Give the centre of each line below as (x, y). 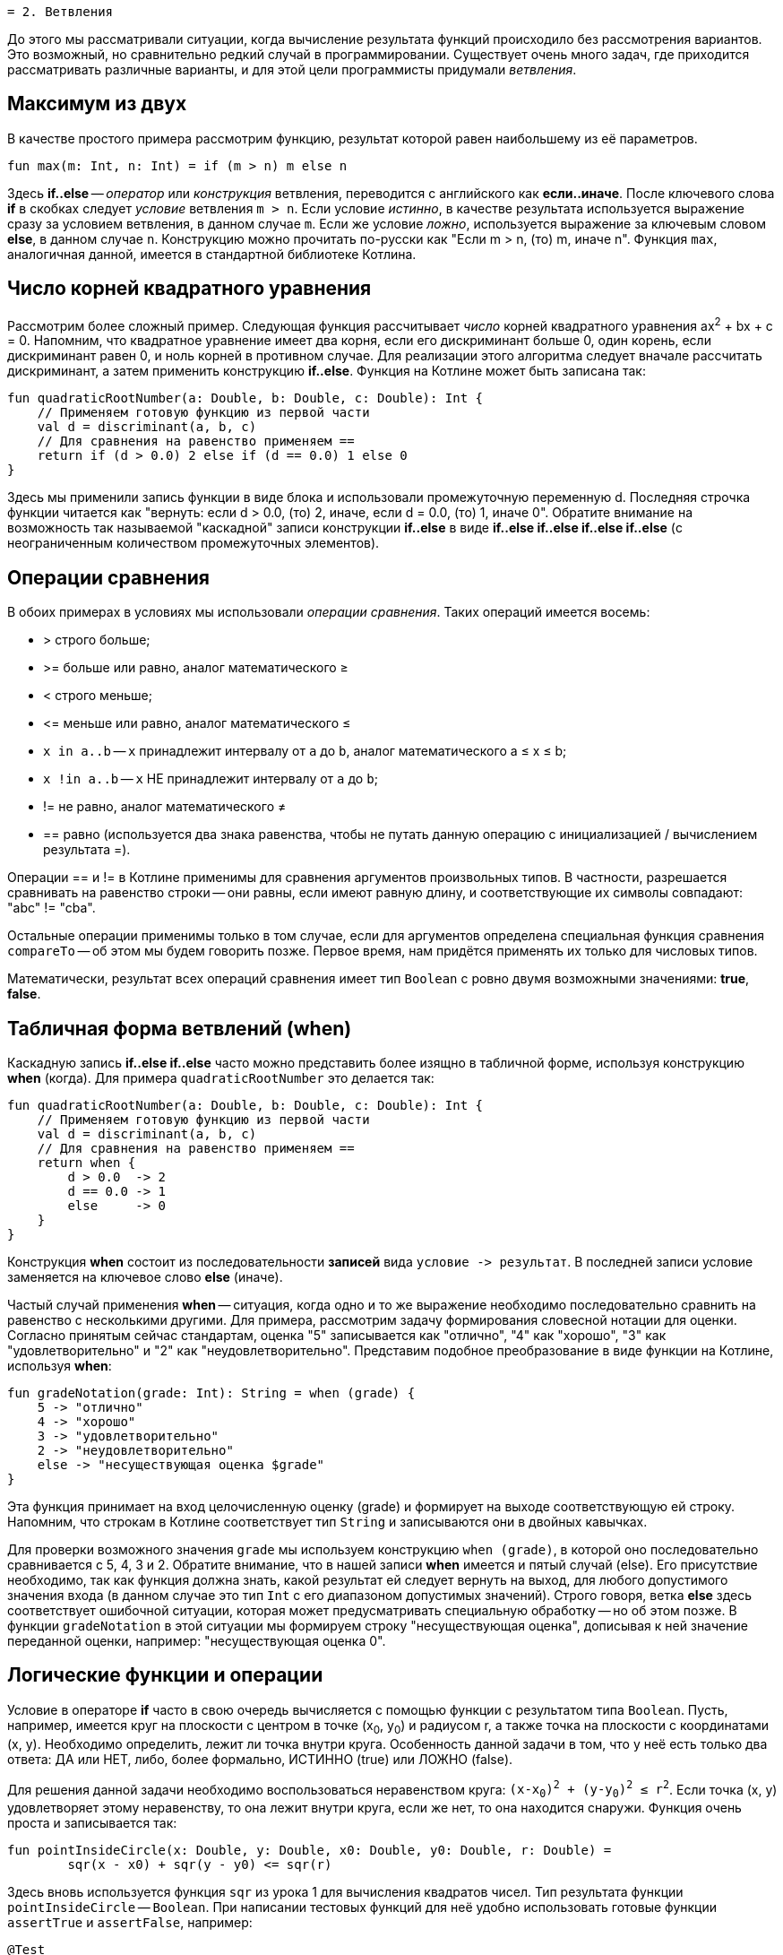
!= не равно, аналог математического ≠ (165, 807)
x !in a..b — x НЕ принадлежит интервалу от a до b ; (211, 779)
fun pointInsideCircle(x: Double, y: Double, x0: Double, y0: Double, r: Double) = (310, 1851)
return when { (86, 1163)
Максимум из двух (97, 104)
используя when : (60, 1366)
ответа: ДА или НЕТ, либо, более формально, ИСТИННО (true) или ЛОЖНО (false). (260, 1759)
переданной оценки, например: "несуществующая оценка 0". (197, 1641)
